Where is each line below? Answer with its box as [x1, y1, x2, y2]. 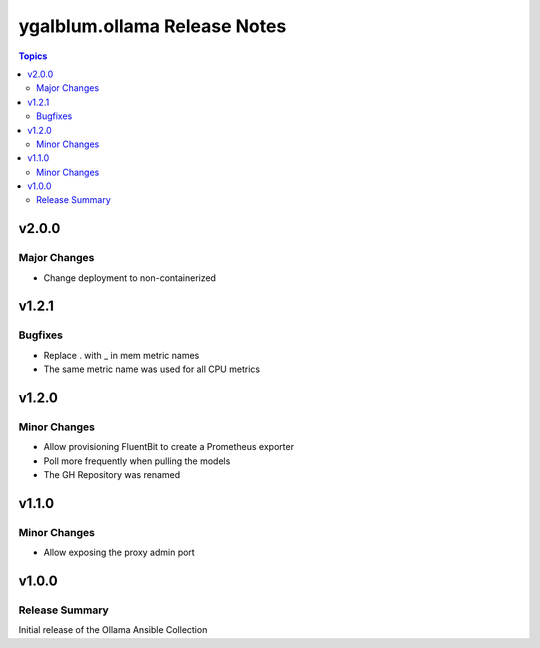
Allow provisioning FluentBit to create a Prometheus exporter [43, 441, 295, 453]
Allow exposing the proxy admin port [43, 546, 195, 559]
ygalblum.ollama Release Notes [18, 15, 287, 37]
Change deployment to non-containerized [43, 271, 217, 284]
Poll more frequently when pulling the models [43, 455, 231, 467]
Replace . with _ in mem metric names [43, 349, 200, 361]
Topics [18, 50, 48, 62]
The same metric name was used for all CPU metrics [43, 363, 260, 375]
